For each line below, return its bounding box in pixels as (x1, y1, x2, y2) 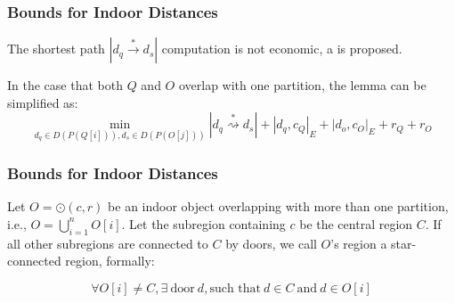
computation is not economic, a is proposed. (161, 39, 402, 58)
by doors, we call (225, 233, 317, 252)
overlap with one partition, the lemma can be (178, 76, 427, 94)
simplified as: (7, 93, 78, 111)
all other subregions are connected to (7, 233, 208, 252)
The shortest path (7, 39, 105, 58)
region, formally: (65, 251, 155, 270)
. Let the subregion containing (121, 214, 286, 233)
